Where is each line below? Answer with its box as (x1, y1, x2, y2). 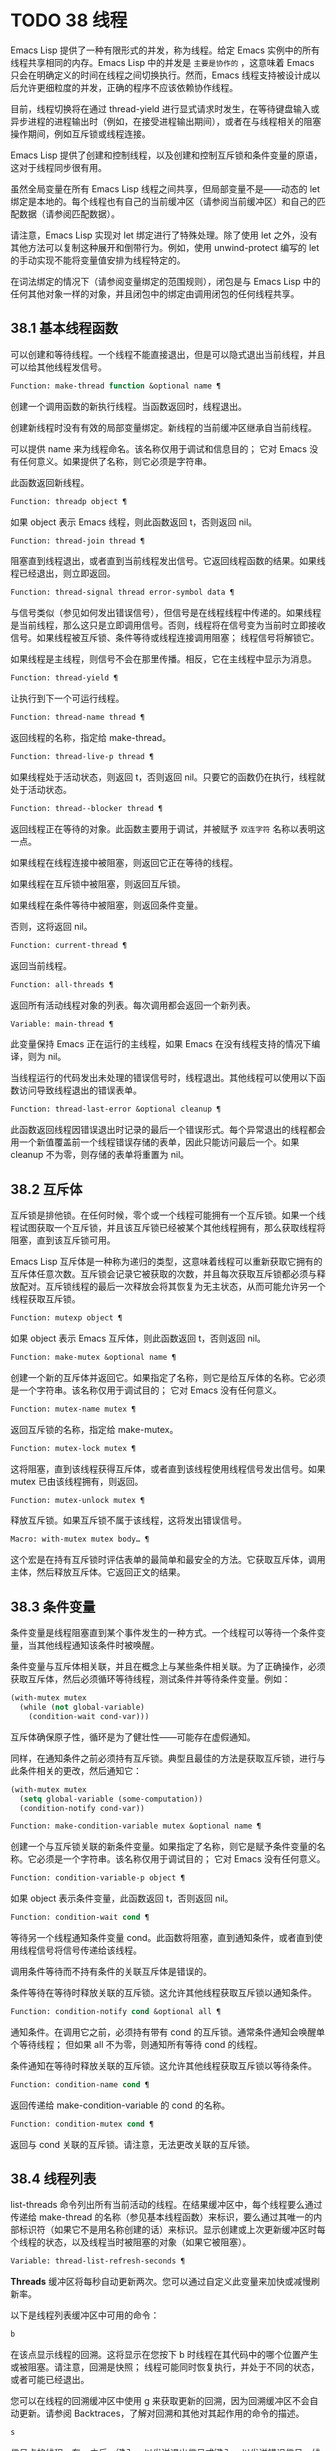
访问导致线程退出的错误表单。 (18, 1084, 142, 1096)
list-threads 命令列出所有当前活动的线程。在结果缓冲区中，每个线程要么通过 (10, 2199, 323, 2211)
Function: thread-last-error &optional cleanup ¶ (10, 1104, 222, 1115)
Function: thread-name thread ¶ (10, 712, 145, 723)
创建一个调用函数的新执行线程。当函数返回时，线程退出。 (10, 400, 247, 412)
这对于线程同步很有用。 (10, 161, 107, 173)
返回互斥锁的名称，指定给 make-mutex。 (10, 1423, 179, 1435)
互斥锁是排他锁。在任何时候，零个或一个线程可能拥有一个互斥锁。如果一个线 (10, 1209, 326, 1221)
